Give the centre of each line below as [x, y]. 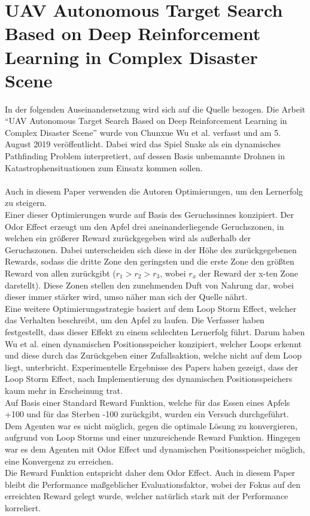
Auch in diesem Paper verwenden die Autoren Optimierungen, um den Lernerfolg [154, 191]
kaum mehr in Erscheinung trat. [64, 390]
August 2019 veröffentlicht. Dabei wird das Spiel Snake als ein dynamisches [143, 144]
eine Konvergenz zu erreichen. [59, 461]
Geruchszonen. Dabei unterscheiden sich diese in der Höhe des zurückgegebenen [151, 249]
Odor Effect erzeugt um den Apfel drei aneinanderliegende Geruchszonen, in [145, 226]
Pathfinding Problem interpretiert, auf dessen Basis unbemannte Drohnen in [145, 156]
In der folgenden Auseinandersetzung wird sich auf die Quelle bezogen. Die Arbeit [155, 109]
